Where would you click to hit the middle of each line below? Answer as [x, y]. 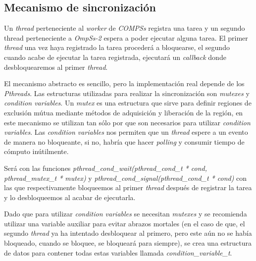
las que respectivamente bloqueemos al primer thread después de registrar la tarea [128, 187]
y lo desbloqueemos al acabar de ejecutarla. [70, 197]
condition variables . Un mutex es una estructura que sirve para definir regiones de [128, 103]
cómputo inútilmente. [36, 151]
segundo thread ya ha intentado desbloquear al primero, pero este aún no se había [128, 233]
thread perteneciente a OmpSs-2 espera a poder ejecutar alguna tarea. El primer [126, 37]
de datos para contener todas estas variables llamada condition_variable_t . [118, 252]
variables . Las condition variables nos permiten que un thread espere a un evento [126, 132]
